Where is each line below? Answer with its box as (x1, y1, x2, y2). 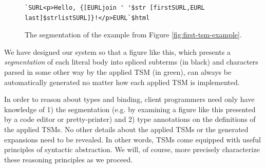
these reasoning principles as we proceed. (4, 154, 133, 164)
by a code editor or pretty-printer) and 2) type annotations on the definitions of (4, 114, 256, 124)
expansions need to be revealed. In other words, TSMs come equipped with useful (4, 134, 261, 144)
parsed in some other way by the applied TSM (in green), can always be (4, 66, 232, 77)
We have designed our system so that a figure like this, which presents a (4, 46, 231, 57)
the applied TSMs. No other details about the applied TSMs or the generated (4, 123, 249, 134)
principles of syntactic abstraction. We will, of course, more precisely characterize (4, 144, 260, 155)
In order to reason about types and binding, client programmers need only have (4, 94, 255, 104)
